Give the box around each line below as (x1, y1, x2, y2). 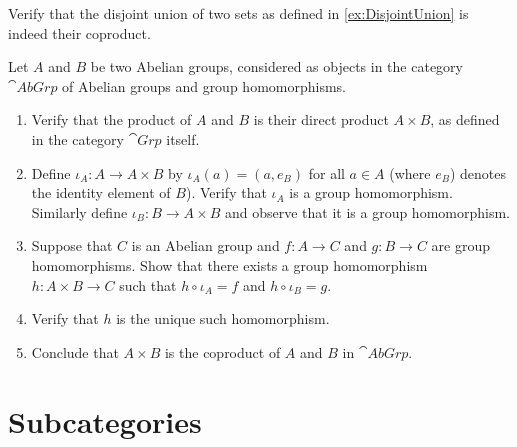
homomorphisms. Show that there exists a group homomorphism (31, 254, 428, 275)
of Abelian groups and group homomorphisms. (62, 75, 346, 96)
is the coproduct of (164, 341, 281, 362)
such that (119, 274, 177, 295)
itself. (166, 128, 200, 149)
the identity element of (31, 182, 171, 203)
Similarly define (31, 201, 128, 222)
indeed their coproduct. (8, 22, 151, 43)
